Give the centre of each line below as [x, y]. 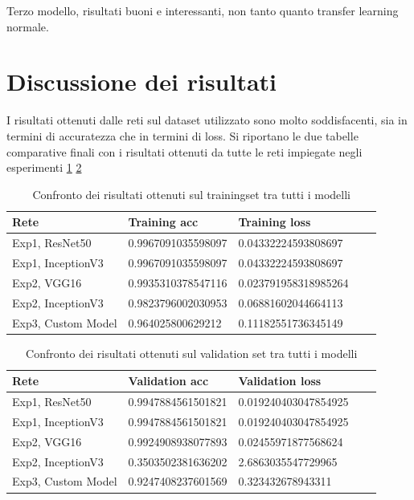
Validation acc [168, 381]
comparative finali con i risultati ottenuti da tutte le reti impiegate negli [184, 151]
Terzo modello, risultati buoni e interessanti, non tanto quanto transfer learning [203, 10]
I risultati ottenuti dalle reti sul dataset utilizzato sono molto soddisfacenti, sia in [207, 120]
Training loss [275, 222]
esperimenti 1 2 [44, 167]
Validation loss [280, 381]
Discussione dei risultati [142, 81]
